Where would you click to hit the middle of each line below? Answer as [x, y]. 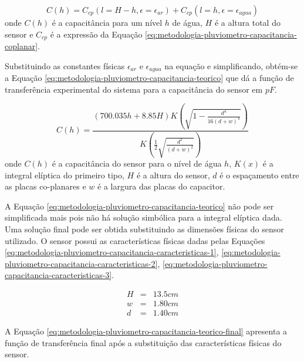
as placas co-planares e [45, 186]
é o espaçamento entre [259, 175]
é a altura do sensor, [173, 175]
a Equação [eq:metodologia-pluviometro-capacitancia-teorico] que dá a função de [149, 78]
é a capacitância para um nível [107, 22]
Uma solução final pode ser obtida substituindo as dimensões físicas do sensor [144, 229]
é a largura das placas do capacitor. [161, 186]
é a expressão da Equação [96, 34]
